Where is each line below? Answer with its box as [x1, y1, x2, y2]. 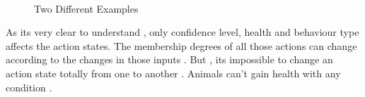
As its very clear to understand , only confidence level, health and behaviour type [6, 25, 359, 39]
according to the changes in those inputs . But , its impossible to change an [6, 52, 333, 67]
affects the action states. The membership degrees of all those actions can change [6, 38, 357, 53]
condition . [6, 79, 52, 94]
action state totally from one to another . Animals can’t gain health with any [6, 65, 341, 80]
